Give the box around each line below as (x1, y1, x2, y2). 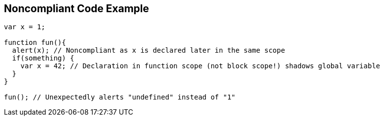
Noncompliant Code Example (4, 2, 149, 15)
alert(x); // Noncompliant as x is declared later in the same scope (12, 46, 285, 55)
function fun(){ (4, 39, 66, 47)
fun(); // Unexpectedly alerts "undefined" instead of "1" (4, 93, 236, 101)
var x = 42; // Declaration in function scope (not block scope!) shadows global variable (20, 62, 381, 70)
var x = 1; (4, 23, 46, 31)
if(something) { (12, 54, 75, 62)
